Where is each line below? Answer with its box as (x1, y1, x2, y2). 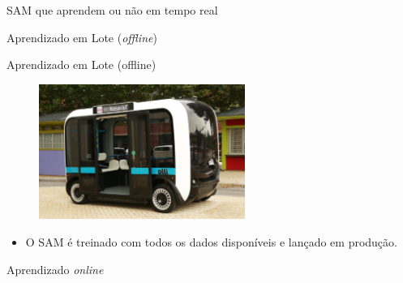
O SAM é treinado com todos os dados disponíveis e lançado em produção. (25, 234, 397, 251)
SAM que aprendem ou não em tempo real (6, 2, 218, 18)
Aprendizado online (6, 260, 104, 277)
